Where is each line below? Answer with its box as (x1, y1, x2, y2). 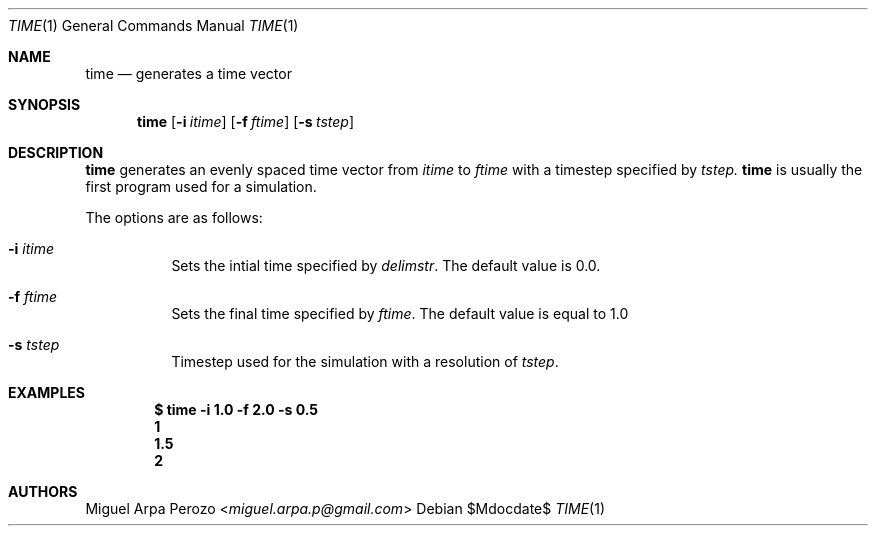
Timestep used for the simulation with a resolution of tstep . (171, 353, 559, 370)
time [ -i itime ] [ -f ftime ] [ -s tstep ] (137, 113, 355, 130)
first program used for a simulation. (85, 178, 317, 195)
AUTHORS (8, 483, 78, 500)
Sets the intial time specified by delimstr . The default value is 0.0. (171, 257, 601, 274)
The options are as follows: (85, 209, 263, 226)
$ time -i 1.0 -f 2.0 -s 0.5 (154, 401, 319, 418)
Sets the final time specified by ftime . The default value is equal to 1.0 (171, 305, 629, 322)
